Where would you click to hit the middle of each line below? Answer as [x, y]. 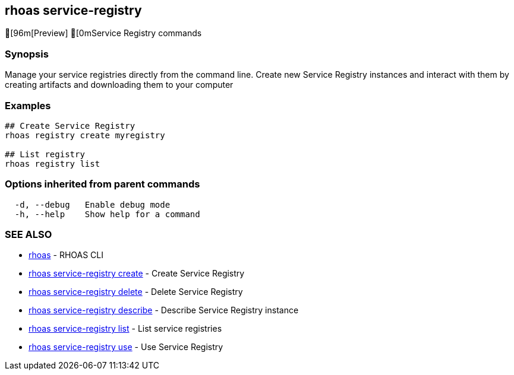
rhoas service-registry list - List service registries [125, 329]
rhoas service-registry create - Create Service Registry [137, 274]
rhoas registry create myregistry [85, 135]
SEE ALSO [29, 235]
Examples [28, 105]
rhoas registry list [53, 163]
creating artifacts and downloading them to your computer [119, 85]
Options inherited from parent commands [103, 184]
